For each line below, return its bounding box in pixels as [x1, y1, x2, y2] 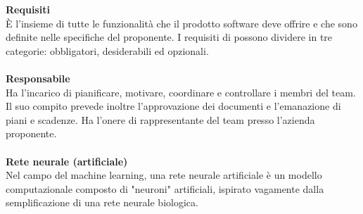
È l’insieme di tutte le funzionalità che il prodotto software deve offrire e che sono [6, 15, 357, 30]
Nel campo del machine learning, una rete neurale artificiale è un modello [6, 168, 322, 182]
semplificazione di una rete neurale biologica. [6, 195, 198, 210]
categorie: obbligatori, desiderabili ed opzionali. [6, 43, 209, 58]
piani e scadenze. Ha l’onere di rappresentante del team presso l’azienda [6, 112, 315, 127]
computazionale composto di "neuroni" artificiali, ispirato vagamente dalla [6, 181, 324, 196]
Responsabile [6, 70, 70, 85]
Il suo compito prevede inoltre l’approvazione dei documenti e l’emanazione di [6, 99, 341, 113]
